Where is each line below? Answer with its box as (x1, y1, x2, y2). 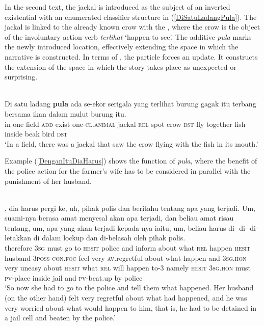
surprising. (5, 71, 38, 82)
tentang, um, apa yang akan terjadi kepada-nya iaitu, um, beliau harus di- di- (5, 222, 248, 233)
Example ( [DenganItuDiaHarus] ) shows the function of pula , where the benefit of (5, 155, 257, 166)
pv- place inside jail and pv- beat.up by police (5, 272, 143, 283)
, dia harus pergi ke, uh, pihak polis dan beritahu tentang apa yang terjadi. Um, (5, 202, 255, 213)
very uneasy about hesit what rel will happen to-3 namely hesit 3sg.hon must (5, 262, 251, 273)
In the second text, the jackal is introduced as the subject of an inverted (5, 2, 230, 12)
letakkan (5, 232, 32, 243)
